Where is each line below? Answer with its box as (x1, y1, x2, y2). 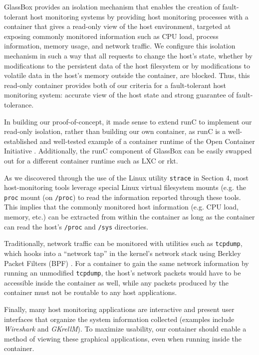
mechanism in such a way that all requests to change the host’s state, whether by (4, 50, 253, 60)
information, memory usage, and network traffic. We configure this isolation (4, 40, 236, 51)
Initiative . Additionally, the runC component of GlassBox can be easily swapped (4, 145, 252, 156)
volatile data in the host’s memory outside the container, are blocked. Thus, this (4, 70, 250, 80)
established (4, 135, 38, 146)
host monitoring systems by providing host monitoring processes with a (30, 11, 249, 21)
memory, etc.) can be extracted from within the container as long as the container (4, 211, 255, 221)
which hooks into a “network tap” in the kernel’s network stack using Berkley (4, 247, 241, 258)
